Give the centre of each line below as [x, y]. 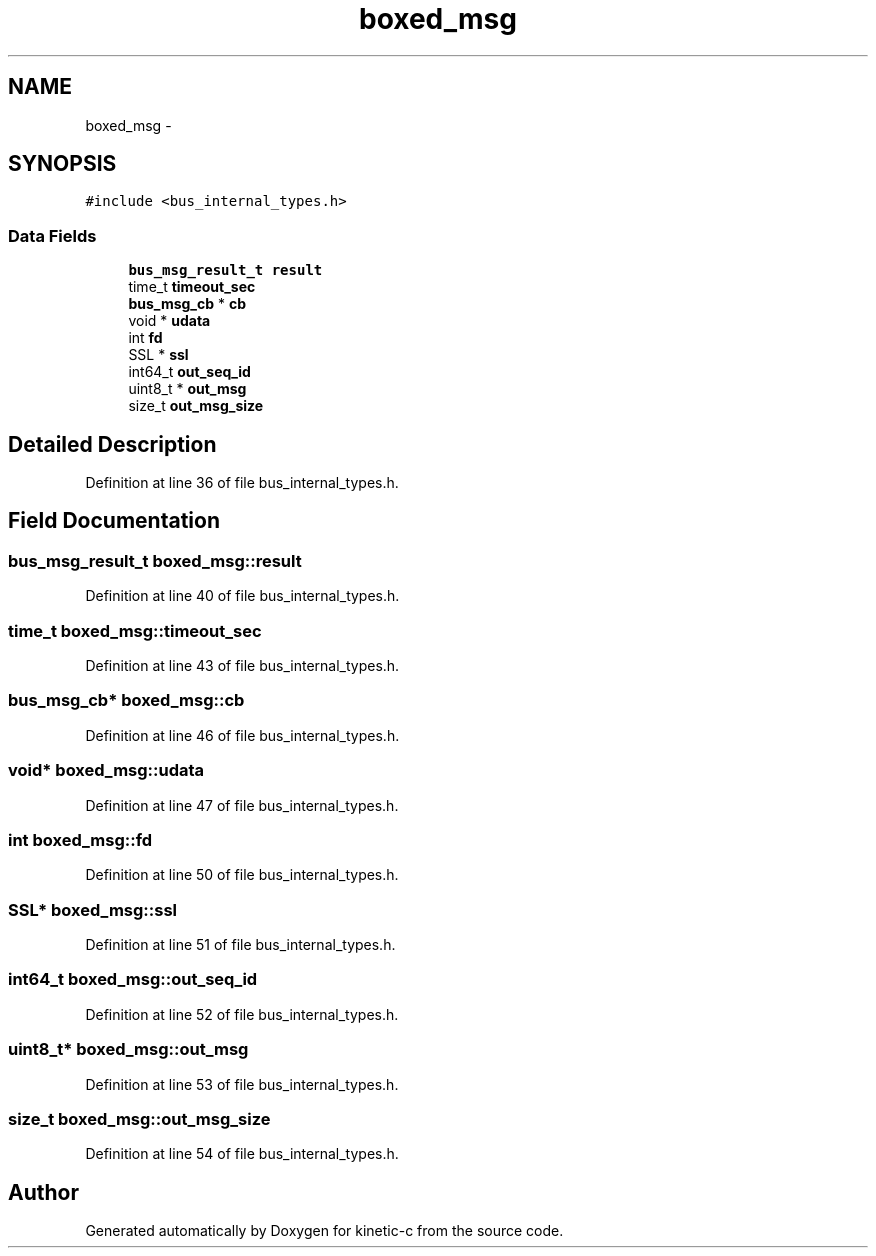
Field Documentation [114, 521]
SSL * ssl [158, 355]
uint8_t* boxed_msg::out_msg [128, 1049]
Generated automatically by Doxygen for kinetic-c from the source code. [324, 1231]
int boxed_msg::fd [80, 839]
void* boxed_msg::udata [106, 770]
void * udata [169, 321]
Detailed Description [112, 444]
